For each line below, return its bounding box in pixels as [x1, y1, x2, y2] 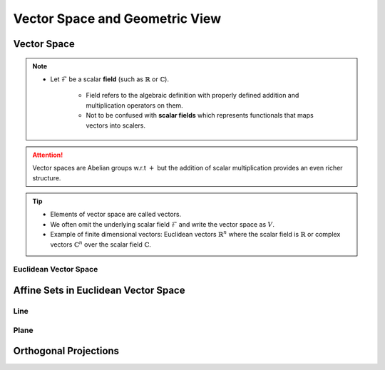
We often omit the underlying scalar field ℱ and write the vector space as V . [50, 220, 274, 228]
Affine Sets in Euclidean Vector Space [13, 284, 185, 297]
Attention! [32, 150, 63, 159]
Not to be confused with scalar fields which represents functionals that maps [86, 111, 314, 120]
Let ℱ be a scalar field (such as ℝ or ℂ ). [50, 75, 169, 83]
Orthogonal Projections [13, 345, 120, 357]
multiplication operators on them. [86, 101, 183, 110]
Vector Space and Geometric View [13, 11, 221, 26]
